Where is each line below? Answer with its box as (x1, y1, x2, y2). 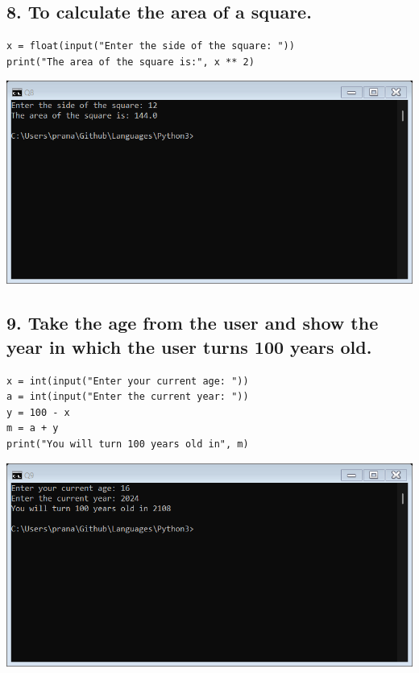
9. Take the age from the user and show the (6, 310, 379, 335)
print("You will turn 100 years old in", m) (6, 438, 249, 450)
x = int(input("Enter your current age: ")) (6, 375, 249, 387)
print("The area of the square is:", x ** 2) (6, 56, 255, 68)
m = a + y (6, 422, 59, 434)
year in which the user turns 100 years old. (6, 334, 372, 359)
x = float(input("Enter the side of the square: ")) (6, 40, 295, 52)
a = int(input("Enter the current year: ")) (6, 391, 249, 403)
